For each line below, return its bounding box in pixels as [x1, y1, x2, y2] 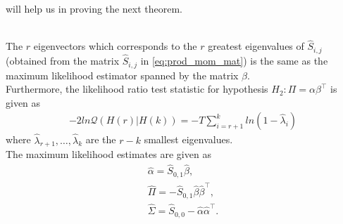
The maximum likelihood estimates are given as [6, 147, 211, 162]
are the [85, 132, 116, 147]
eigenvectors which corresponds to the [33, 39, 197, 53]
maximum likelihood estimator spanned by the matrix [6, 67, 239, 82]
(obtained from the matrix [6, 53, 120, 68]
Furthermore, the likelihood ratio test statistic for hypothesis [6, 81, 268, 96]
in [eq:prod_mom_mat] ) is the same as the [140, 53, 328, 68]
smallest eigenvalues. [144, 132, 233, 147]
